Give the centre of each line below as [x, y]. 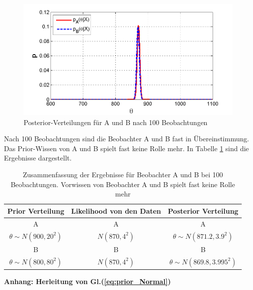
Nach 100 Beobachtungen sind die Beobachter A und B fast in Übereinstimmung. [126, 139]
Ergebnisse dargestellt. [38, 158]
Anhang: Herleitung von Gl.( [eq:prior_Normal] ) [87, 281]
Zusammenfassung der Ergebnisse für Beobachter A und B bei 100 [123, 175]
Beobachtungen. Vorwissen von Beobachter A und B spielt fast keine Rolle [123, 184]
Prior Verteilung [36, 210]
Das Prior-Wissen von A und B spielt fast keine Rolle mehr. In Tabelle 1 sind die [126, 148]
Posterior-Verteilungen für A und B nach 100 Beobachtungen [116, 122]
